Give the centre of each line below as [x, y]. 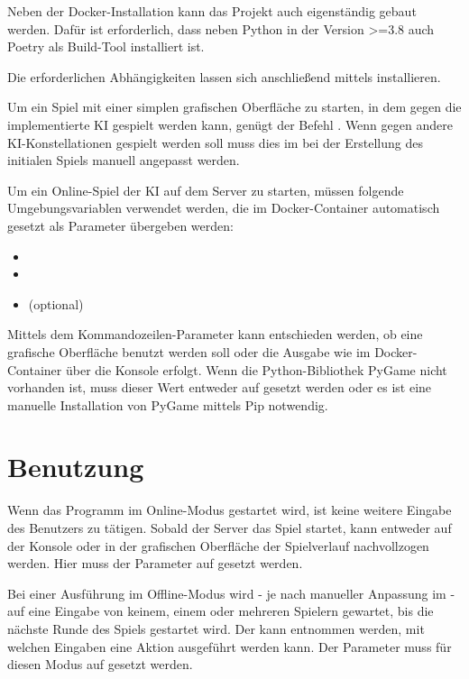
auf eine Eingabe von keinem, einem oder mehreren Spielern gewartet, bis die [221, 611]
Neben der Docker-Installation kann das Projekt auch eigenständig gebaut [212, 11]
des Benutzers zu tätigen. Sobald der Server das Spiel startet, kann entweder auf [230, 528]
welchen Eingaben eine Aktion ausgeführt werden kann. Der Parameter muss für [230, 646]
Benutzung [76, 467]
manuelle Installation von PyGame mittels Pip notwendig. [168, 404]
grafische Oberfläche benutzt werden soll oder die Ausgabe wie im [189, 351]
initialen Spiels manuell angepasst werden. [124, 160]
